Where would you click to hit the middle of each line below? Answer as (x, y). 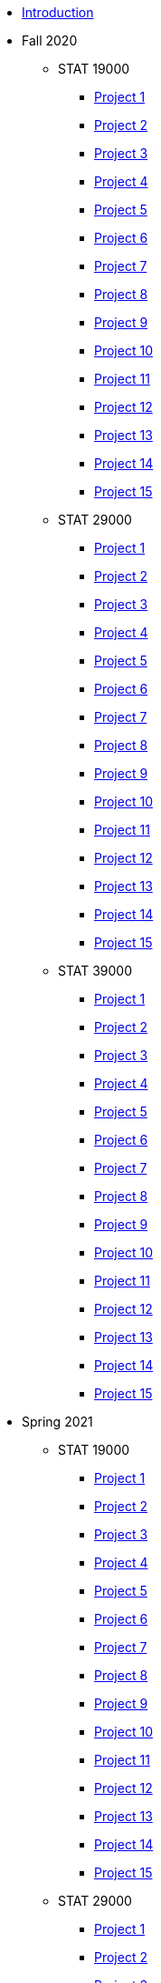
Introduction (58, 12)
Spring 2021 (57, 1422)
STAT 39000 (95, 971)
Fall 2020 (50, 40)
